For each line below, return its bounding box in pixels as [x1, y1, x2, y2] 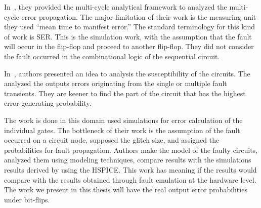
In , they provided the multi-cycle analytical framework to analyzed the [4, 2, 227, 12]
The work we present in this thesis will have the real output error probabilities [4, 184, 247, 195]
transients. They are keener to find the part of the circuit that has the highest [4, 88, 246, 98]
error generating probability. [4, 98, 92, 108]
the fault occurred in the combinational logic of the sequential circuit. [4, 51, 220, 61]
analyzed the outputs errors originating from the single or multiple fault [4, 78, 227, 89]
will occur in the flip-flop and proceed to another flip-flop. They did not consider [4, 41, 254, 52]
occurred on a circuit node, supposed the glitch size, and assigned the [4, 135, 220, 145]
